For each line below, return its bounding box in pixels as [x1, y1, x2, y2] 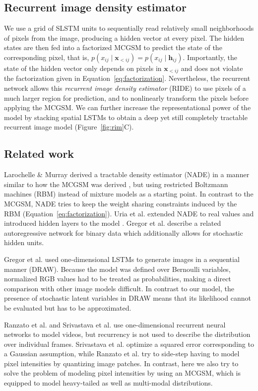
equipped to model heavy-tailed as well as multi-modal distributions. [4, 378, 213, 388]
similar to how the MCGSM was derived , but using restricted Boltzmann [4, 179, 228, 189]
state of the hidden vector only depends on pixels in [4, 63, 162, 73]
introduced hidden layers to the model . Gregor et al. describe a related [4, 218, 221, 228]
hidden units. [4, 237, 44, 248]
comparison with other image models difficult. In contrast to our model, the [4, 283, 234, 293]
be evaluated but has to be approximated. [4, 302, 131, 313]
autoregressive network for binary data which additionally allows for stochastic [4, 227, 243, 238]
